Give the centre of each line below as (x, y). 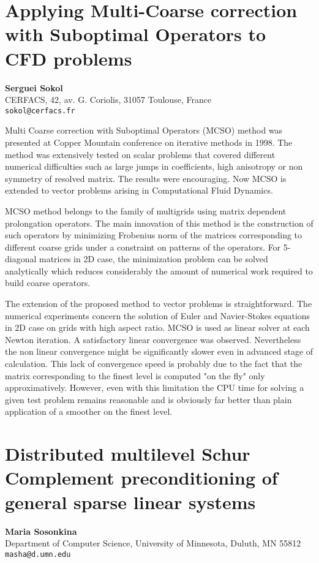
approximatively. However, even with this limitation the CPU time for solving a (155, 387)
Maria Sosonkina (41, 531)
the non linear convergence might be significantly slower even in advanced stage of (159, 351)
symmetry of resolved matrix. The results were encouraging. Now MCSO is (146, 178)
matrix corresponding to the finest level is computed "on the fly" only (135, 375)
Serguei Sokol (34, 87)
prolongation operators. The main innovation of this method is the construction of (159, 223)
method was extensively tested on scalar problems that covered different (140, 154)
